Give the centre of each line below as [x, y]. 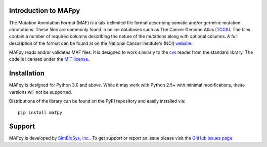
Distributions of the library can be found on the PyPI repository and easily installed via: [97, 101]
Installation [27, 73]
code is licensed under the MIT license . [49, 59]
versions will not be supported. [41, 92]
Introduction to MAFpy [44, 11]
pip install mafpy [40, 112]
